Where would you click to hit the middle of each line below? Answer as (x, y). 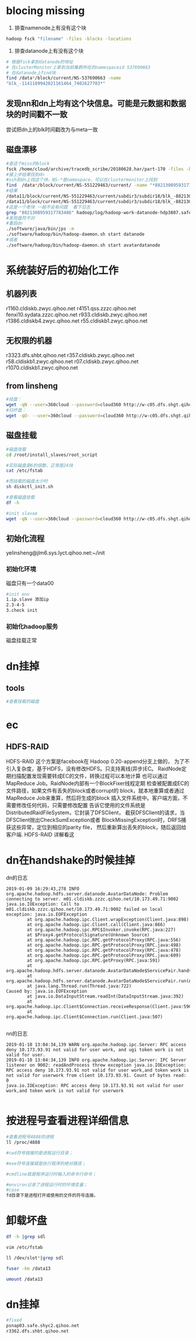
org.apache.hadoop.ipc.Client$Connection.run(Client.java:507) (85, 1017)
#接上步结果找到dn (25, 174)
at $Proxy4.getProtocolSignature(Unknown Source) (88, 935)
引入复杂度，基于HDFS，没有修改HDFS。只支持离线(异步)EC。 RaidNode (94, 769)
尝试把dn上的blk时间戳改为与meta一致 (52, 129)
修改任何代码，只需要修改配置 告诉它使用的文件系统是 (81, 806)
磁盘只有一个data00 (30, 583)
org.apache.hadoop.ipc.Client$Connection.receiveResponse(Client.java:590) (100, 1007)
